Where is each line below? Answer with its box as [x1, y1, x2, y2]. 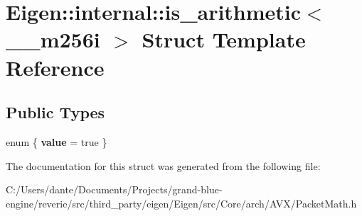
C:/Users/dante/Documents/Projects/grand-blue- [6, 182, 223, 197]
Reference [6, 52, 105, 81]
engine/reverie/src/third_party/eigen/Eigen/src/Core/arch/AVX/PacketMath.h [6, 195, 357, 210]
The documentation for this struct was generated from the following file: [6, 158, 321, 173]
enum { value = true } [6, 134, 107, 149]
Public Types [6, 101, 105, 123]
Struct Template [142, 25, 306, 54]
